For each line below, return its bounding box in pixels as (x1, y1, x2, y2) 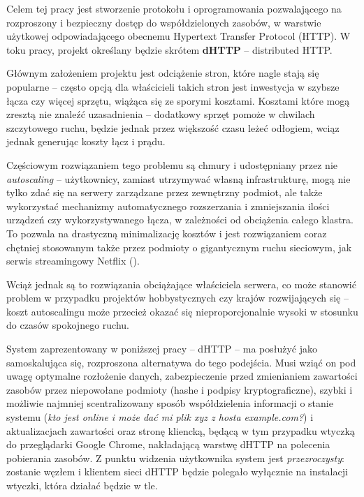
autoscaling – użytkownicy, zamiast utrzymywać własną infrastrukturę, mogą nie (6, 171, 351, 186)
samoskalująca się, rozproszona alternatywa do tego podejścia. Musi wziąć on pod (6, 355, 356, 369)
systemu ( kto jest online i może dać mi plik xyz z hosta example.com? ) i (6, 410, 314, 424)
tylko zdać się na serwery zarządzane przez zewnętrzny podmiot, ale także (6, 185, 323, 200)
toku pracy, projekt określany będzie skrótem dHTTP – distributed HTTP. (6, 42, 333, 57)
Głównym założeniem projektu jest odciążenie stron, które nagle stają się (6, 66, 319, 80)
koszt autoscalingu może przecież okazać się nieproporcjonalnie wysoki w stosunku (6, 304, 358, 318)
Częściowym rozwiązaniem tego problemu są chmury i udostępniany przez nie (6, 157, 337, 172)
